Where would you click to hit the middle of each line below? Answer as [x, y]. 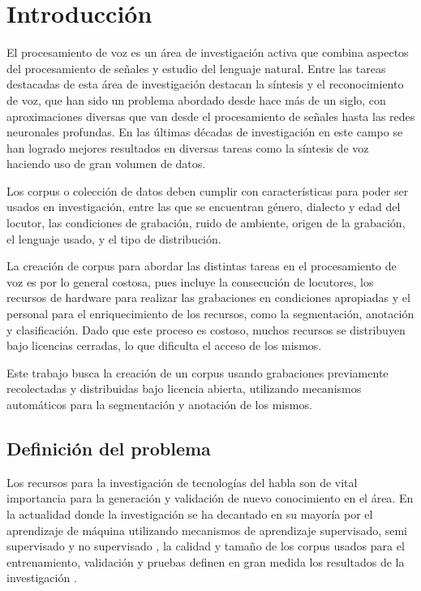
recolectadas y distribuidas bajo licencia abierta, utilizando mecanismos [184, 388]
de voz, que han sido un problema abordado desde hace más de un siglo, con [196, 99]
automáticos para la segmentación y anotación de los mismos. [159, 404]
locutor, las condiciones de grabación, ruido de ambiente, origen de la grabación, [206, 223]
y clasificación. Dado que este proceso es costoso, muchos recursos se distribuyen [206, 329]
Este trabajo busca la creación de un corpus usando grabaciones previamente [198, 372]
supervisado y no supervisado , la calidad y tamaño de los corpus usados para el [206, 546]
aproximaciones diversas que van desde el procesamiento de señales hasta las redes [211, 116]
